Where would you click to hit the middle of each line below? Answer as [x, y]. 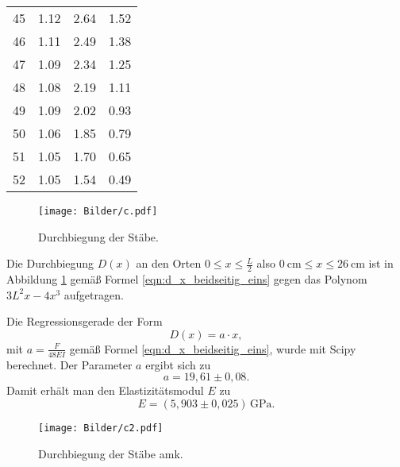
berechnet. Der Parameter [69, 364]
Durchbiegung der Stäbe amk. [111, 453]
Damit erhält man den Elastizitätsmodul [105, 390]
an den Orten [169, 263]
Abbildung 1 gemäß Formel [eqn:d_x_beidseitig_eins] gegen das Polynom [187, 279]
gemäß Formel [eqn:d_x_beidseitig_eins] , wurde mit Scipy [213, 348]
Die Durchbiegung [50, 263]
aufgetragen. [94, 294]
